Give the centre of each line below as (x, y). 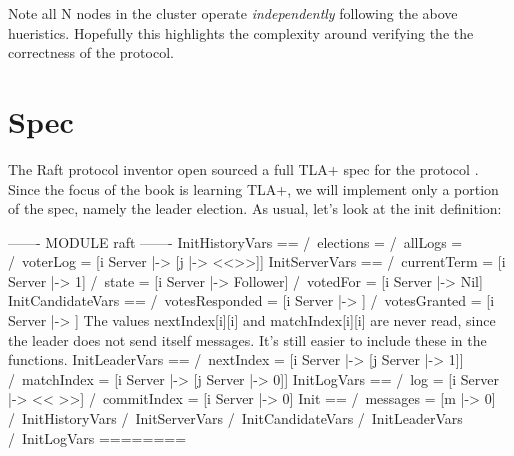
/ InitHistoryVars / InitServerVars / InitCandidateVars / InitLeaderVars (235, 418)
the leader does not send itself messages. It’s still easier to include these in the (247, 339)
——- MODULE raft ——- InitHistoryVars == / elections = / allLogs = (235, 241)
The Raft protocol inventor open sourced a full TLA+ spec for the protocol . (243, 168)
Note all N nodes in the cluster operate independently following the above (233, 13)
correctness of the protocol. (91, 52)
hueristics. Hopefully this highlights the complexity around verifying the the (241, 32)
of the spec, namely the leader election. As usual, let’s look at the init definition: (255, 208)
